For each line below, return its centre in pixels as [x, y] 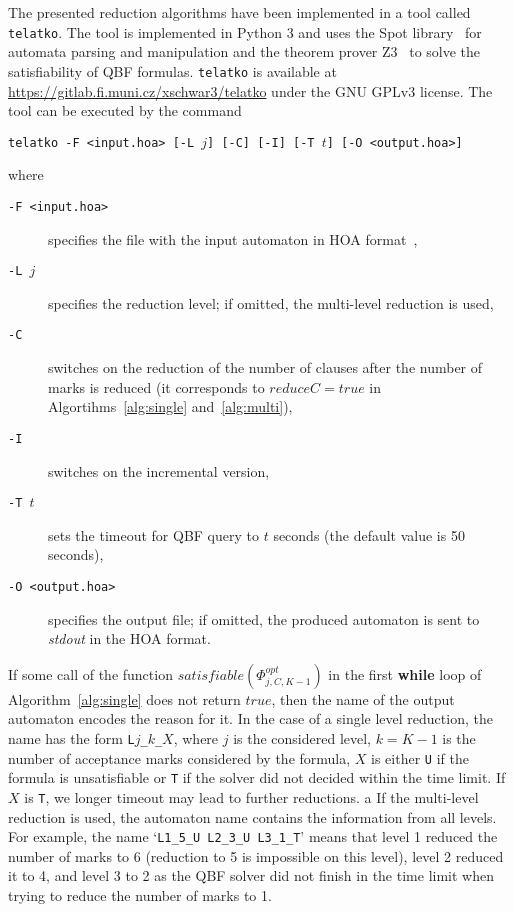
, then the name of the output [363, 698]
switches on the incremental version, [159, 470]
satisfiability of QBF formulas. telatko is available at [172, 70]
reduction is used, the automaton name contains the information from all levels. [252, 816]
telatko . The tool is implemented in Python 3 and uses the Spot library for [245, 31]
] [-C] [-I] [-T [261, 142]
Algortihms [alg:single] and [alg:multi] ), [170, 406]
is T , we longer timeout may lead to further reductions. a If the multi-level [251, 796]
